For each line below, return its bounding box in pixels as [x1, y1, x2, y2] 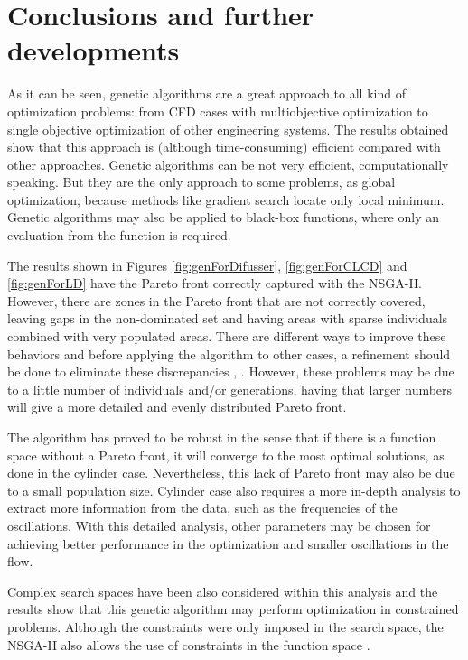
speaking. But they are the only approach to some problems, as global [7, 172, 396, 191]
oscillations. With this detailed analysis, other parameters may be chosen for [7, 516, 431, 535]
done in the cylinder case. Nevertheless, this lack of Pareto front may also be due [7, 463, 455, 482]
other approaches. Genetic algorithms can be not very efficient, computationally [7, 154, 449, 173]
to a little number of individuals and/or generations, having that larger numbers [7, 379, 453, 398]
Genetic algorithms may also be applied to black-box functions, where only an [7, 208, 439, 227]
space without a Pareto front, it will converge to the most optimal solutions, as [7, 445, 445, 464]
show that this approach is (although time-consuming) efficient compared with [7, 137, 441, 156]
